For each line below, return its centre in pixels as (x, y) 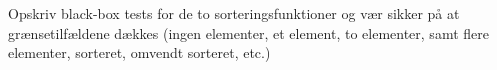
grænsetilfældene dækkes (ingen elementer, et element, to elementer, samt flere (248, 32)
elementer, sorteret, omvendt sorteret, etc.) (139, 52)
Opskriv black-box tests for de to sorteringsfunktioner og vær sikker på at (234, 13)
